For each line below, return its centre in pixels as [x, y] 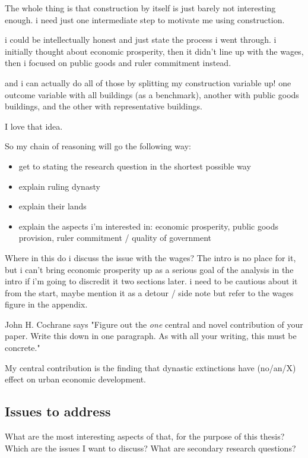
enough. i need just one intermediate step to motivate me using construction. [145, 19]
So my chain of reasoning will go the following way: [98, 146]
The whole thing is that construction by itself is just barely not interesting [140, 8]
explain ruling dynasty [59, 186]
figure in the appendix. [46, 304]
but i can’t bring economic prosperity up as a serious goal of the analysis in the [149, 269]
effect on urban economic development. [76, 379]
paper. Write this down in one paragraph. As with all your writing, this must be [151, 336]
